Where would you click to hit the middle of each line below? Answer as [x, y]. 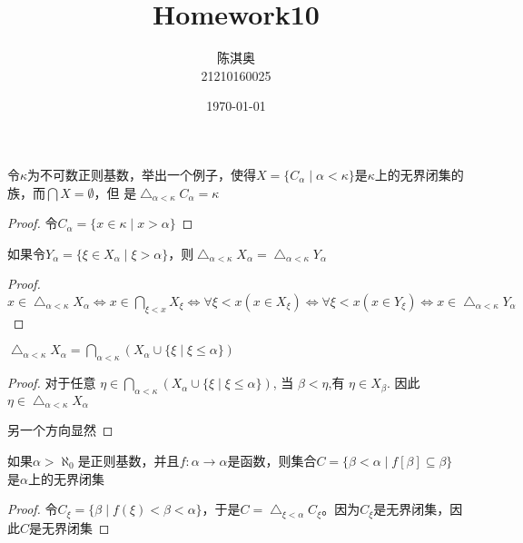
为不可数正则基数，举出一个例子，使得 [142, 174]
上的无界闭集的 [419, 174]
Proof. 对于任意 [52, 383]
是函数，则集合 [272, 460]
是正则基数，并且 [128, 460]
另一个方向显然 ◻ [60, 430]
